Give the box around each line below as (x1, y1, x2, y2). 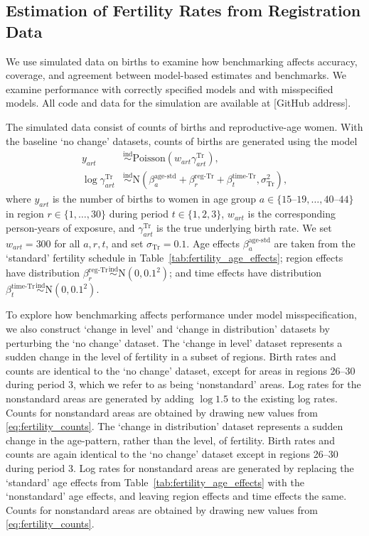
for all (54, 235, 80, 250)
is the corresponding (247, 206, 336, 221)
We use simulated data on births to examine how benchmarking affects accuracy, (6, 53, 358, 68)
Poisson (132, 154, 166, 164)
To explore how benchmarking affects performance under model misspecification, (6, 307, 357, 322)
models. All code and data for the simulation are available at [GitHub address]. (6, 95, 351, 110)
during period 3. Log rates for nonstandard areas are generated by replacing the (6, 460, 354, 475)
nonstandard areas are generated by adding (6, 391, 194, 406)
